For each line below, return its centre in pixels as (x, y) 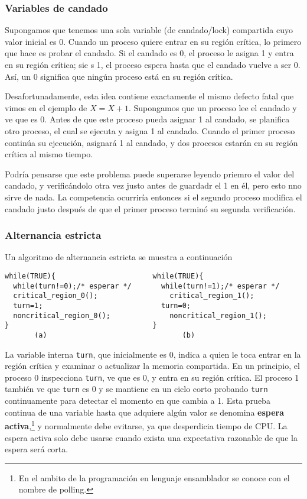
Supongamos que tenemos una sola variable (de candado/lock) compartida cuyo (149, 30)
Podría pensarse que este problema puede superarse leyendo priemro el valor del (150, 174)
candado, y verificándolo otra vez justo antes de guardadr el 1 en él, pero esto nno (153, 185)
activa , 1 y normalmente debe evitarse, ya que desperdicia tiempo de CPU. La (146, 425)
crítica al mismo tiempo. (49, 154)
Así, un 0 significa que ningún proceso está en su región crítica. (119, 76)
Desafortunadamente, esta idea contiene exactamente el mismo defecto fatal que (149, 96)
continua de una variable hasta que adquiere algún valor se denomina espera (145, 412)
